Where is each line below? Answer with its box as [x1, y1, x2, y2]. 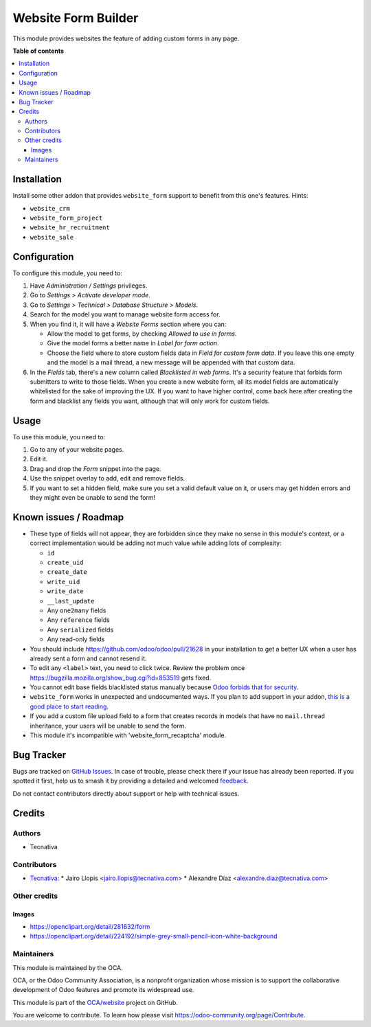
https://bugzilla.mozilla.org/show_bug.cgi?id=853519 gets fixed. [30, 673, 212, 682]
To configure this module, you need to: [12, 268, 123, 277]
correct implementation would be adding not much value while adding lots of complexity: [30, 539, 282, 547]
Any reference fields [47, 616, 110, 624]
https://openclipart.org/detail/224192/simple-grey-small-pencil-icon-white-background [30, 932, 278, 941]
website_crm [30, 205, 70, 212]
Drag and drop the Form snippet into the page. [30, 464, 161, 473]
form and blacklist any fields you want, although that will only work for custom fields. [30, 397, 271, 405]
